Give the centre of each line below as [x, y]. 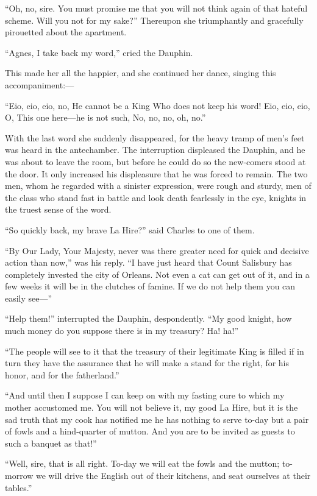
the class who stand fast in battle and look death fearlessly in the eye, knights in [156, 197]
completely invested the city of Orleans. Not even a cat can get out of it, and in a [157, 274]
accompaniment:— [40, 84]
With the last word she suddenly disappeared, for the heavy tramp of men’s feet [155, 137]
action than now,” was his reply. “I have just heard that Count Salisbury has [148, 262]
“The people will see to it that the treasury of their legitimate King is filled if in [155, 351]
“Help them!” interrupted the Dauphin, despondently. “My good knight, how [148, 318]
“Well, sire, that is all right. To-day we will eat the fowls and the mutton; [142, 463]
